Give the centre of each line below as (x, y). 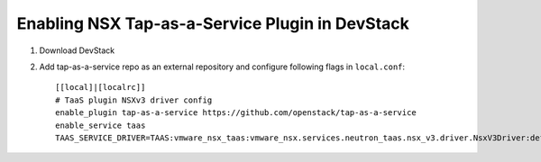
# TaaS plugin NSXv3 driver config (134, 100)
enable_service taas (101, 125)
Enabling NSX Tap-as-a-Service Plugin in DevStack (213, 23)
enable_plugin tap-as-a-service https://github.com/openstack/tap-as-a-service (236, 113)
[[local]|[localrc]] (101, 87)
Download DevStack (77, 50)
